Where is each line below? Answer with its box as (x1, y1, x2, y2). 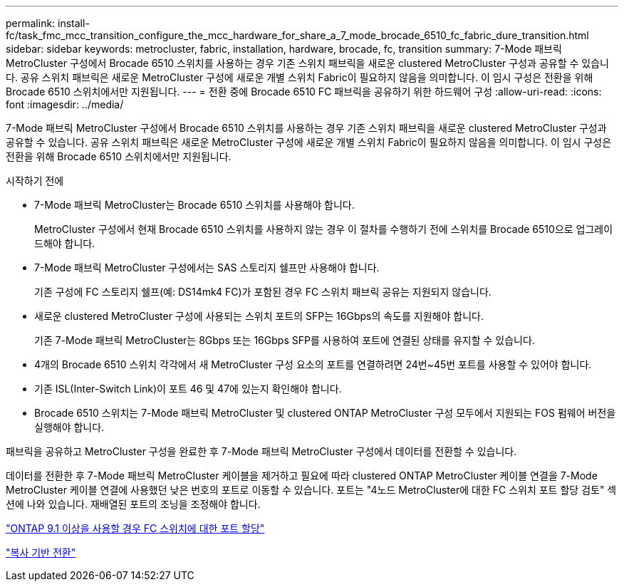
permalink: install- (6, 17, 90, 29)
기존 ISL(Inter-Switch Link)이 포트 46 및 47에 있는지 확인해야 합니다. (34, 383, 342, 395)
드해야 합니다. (34, 237, 95, 249)
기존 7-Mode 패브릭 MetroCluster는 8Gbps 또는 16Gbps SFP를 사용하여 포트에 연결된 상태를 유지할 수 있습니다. (34, 334, 535, 346)
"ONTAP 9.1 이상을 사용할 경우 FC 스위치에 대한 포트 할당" (6, 522, 265, 534)
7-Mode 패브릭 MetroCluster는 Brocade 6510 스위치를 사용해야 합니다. (34, 199, 355, 211)
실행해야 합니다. (34, 421, 105, 433)
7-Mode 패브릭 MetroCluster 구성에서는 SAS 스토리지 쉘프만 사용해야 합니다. (34, 261, 380, 274)
